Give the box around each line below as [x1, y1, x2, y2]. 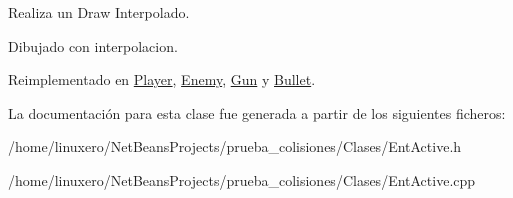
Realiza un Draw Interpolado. [8, 2, 190, 22]
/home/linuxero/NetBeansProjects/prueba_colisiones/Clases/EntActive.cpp [8, 169, 476, 190]
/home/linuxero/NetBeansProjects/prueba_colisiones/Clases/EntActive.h [8, 136, 462, 157]
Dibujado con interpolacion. [8, 35, 178, 56]
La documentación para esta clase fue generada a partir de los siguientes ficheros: [8, 102, 506, 123]
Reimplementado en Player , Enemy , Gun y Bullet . [8, 69, 316, 90]
